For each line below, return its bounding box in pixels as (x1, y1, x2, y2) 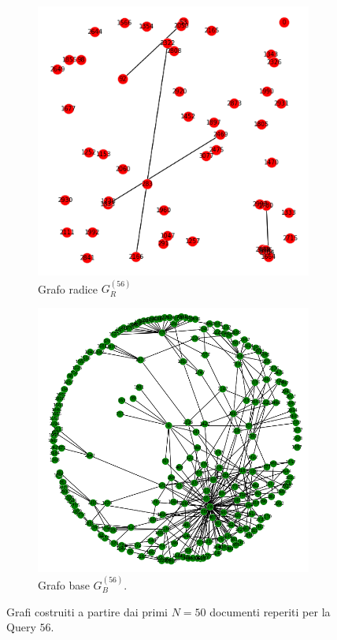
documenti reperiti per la (209, 603, 331, 619)
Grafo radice (38, 280, 98, 297)
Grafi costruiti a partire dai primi (6, 603, 168, 619)
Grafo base (38, 577, 90, 593)
